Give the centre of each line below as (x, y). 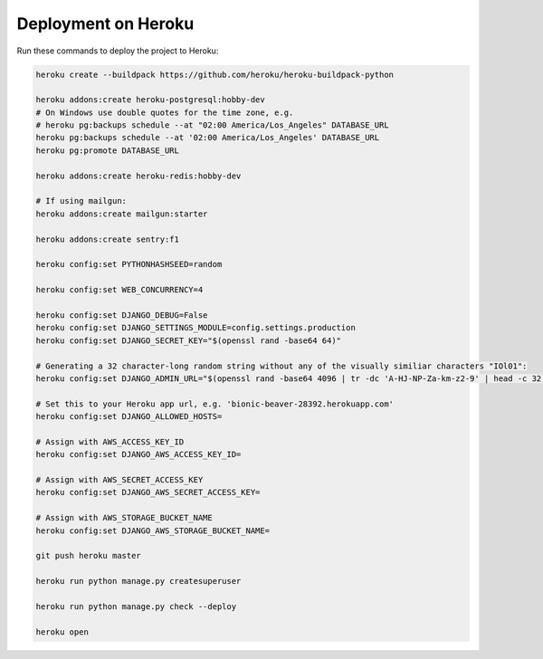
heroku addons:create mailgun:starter (122, 214)
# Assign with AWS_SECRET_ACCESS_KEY (119, 480)
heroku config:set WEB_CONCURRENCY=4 (119, 290)
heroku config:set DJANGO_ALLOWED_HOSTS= (129, 417)
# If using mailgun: (81, 201)
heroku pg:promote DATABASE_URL (108, 150)
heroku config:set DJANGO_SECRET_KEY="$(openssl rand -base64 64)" (189, 340)
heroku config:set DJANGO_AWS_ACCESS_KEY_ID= (138, 454)
